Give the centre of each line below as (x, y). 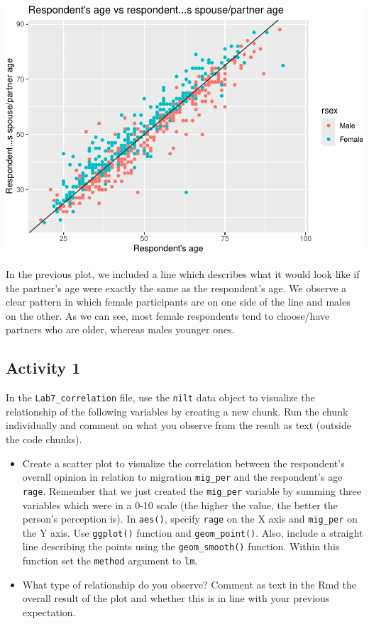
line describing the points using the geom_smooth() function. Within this (181, 546)
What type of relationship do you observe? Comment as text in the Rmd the (189, 584)
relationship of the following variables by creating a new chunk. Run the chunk (177, 411)
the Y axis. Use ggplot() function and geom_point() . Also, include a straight (193, 532)
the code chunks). (44, 439)
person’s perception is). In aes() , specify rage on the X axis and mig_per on (190, 519)
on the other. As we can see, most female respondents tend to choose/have (168, 315)
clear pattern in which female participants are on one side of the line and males (178, 302)
